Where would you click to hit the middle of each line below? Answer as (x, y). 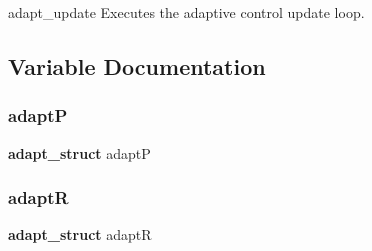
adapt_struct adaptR (80, 234)
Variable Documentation (137, 65)
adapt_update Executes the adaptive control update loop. (186, 12)
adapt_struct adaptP (79, 152)
